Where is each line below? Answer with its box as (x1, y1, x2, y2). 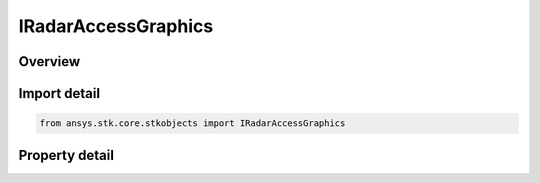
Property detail (18, 146, 115, 164)
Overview (18, 53, 81, 70)
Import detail (18, 85, 100, 102)
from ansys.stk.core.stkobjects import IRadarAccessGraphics (39, 118, 346, 129)
